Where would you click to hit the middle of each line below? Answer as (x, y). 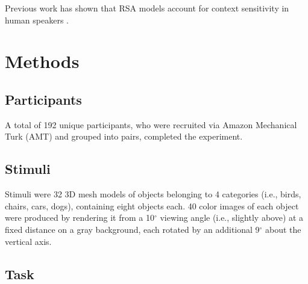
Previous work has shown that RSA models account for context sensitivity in (147, 8)
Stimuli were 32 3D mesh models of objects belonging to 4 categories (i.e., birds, (153, 194)
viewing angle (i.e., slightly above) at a (232, 218)
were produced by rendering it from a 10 (80, 218)
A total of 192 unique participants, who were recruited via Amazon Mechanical (151, 124)
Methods (42, 61)
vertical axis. (28, 241)
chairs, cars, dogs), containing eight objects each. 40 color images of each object (152, 205)
